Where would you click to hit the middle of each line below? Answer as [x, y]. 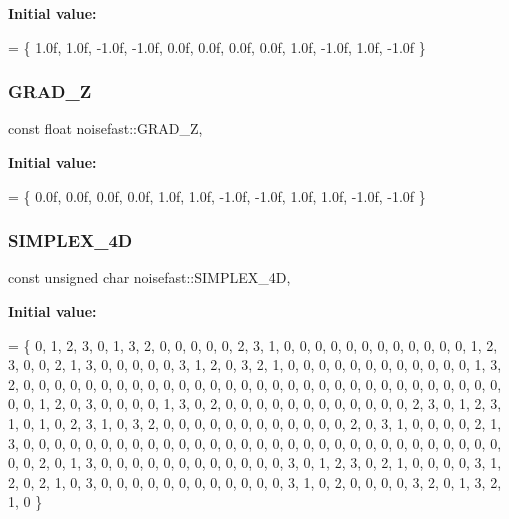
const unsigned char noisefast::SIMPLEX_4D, [149, 277]
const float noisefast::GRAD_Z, [105, 128]
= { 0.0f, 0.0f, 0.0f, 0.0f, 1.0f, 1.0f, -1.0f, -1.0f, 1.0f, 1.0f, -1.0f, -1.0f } [217, 195]
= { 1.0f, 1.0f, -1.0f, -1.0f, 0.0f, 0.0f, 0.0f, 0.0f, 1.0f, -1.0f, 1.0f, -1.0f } [217, 46]
